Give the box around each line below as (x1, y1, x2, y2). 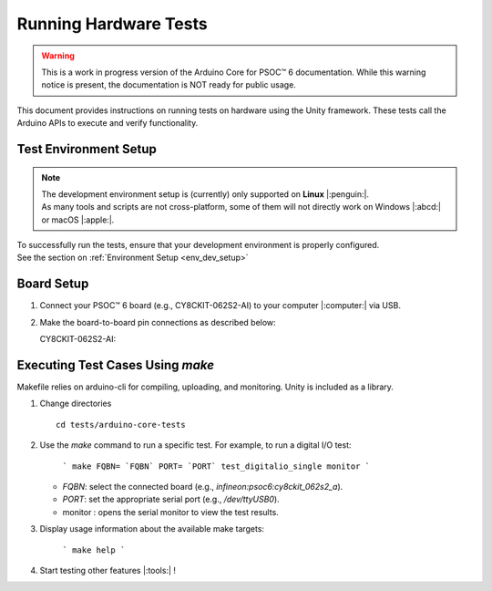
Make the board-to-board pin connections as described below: (39, 316, 277, 327)
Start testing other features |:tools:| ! (39, 565, 177, 575)
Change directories (39, 398, 112, 410)
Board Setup (16, 276, 89, 292)
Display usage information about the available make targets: (39, 524, 264, 534)
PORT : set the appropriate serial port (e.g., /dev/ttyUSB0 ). (62, 493, 280, 505)
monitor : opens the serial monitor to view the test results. (62, 506, 280, 517)
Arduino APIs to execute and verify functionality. (16, 118, 199, 129)
